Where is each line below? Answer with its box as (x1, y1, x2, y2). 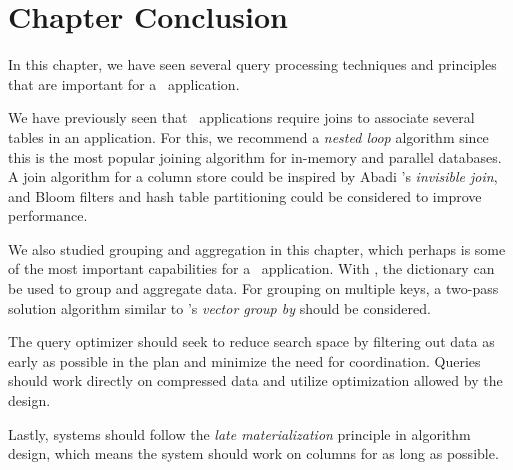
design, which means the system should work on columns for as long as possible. (8, 443, 499, 464)
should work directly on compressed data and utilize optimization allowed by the (8, 370, 503, 391)
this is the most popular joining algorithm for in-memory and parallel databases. (8, 146, 502, 167)
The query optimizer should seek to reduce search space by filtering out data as (8, 331, 495, 352)
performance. (8, 205, 88, 226)
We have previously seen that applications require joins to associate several (8, 107, 475, 128)
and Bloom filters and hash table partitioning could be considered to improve (8, 185, 482, 206)
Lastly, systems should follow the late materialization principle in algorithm (8, 423, 471, 444)
